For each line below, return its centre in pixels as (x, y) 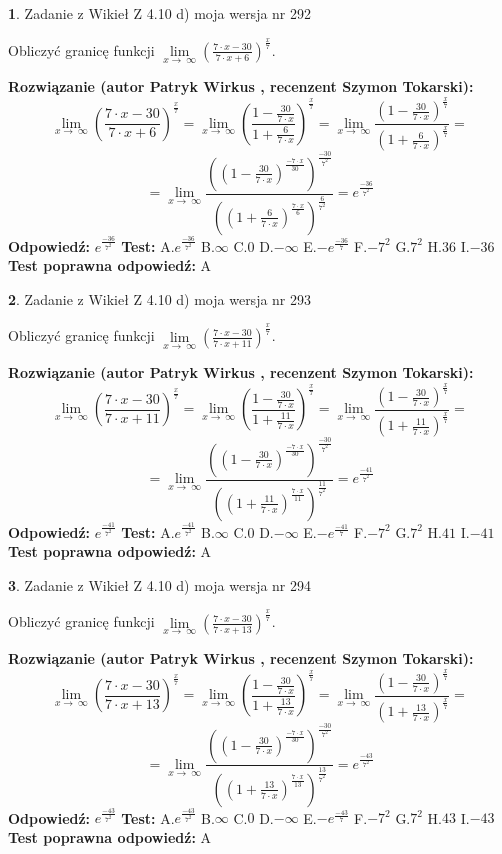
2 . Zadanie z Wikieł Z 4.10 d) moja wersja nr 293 (160, 298)
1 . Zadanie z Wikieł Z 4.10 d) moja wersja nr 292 (160, 13)
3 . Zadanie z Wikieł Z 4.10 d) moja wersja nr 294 (160, 584)
